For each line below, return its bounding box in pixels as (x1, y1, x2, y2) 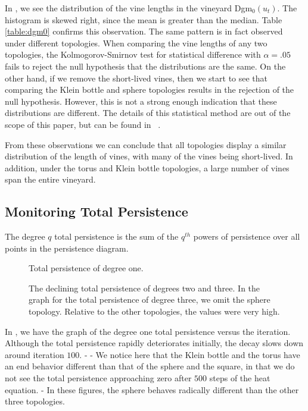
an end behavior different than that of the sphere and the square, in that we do (5, 360, 295, 372)
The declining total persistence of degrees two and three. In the (29, 281, 260, 294)
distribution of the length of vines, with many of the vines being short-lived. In (5, 150, 293, 162)
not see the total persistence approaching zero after (5, 372, 192, 384)
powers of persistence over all (193, 230, 300, 243)
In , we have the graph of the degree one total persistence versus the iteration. (5, 325, 291, 337)
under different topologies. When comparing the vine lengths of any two (5, 36, 267, 49)
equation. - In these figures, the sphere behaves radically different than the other (5, 383, 299, 396)
